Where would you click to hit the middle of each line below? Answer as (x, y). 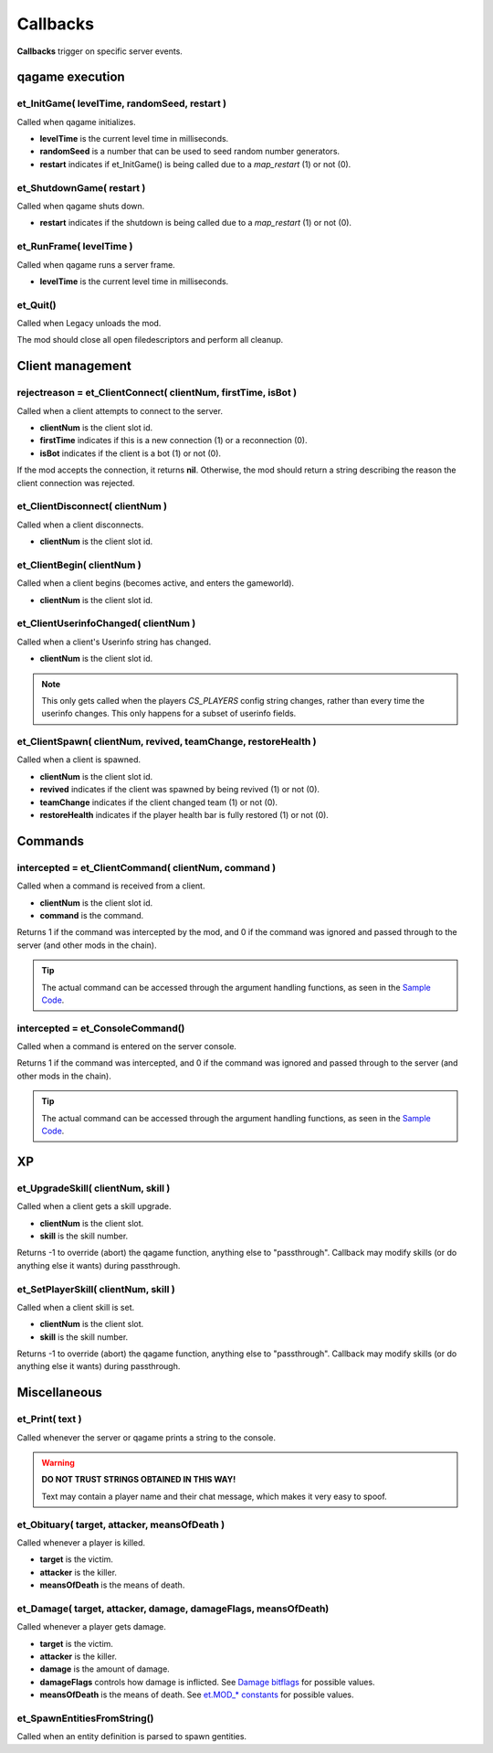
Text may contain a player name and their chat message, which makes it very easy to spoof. (214, 1496)
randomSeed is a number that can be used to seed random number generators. (190, 152)
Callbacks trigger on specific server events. (100, 51)
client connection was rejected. (76, 483)
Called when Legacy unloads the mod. (89, 324)
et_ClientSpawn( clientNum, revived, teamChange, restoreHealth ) (167, 742)
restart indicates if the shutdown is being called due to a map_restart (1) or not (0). (195, 223)
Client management (74, 366)
